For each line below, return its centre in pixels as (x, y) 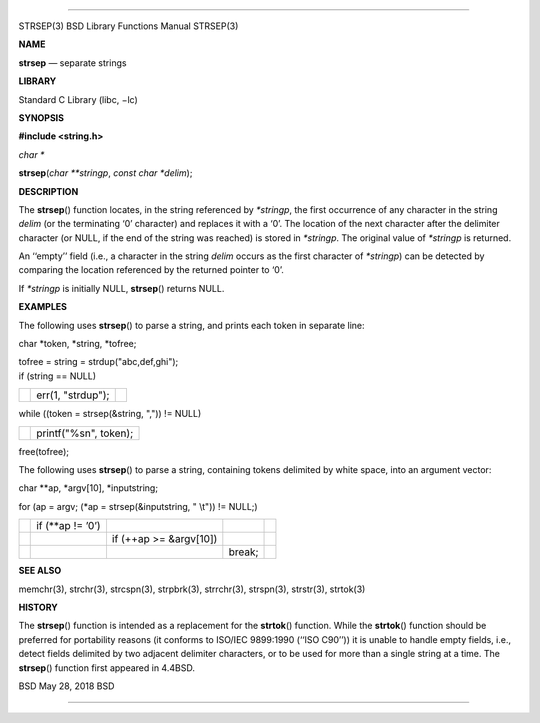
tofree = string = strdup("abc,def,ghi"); (98, 362)
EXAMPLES (42, 307)
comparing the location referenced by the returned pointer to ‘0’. (151, 270)
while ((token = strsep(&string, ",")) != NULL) (110, 414)
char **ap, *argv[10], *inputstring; (88, 488)
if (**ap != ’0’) (68, 526)
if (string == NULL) (57, 376)
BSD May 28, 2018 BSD (66, 686)
